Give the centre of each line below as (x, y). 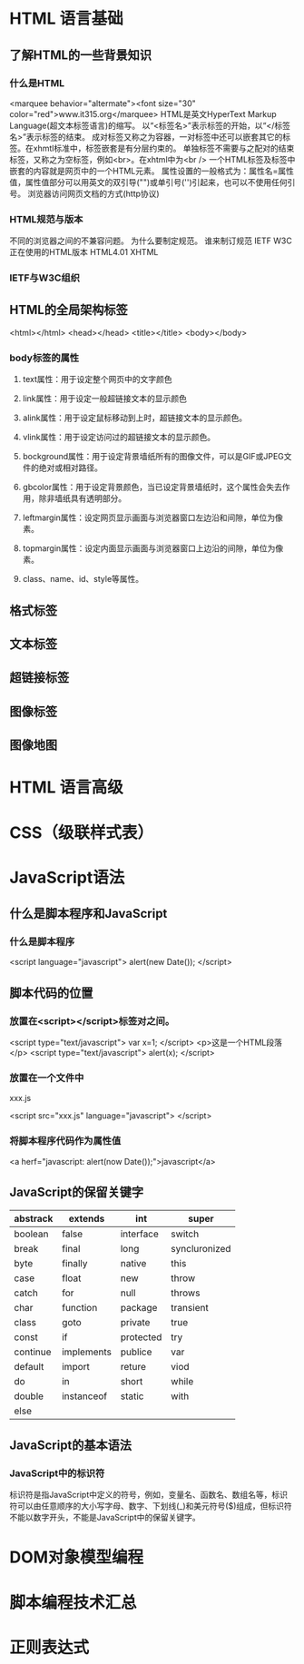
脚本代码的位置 (51, 993)
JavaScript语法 (67, 877)
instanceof (84, 1396)
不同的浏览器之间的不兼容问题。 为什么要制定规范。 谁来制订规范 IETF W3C (151, 241)
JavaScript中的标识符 (57, 1473)
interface (139, 1234)
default (29, 1366)
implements (87, 1352)
